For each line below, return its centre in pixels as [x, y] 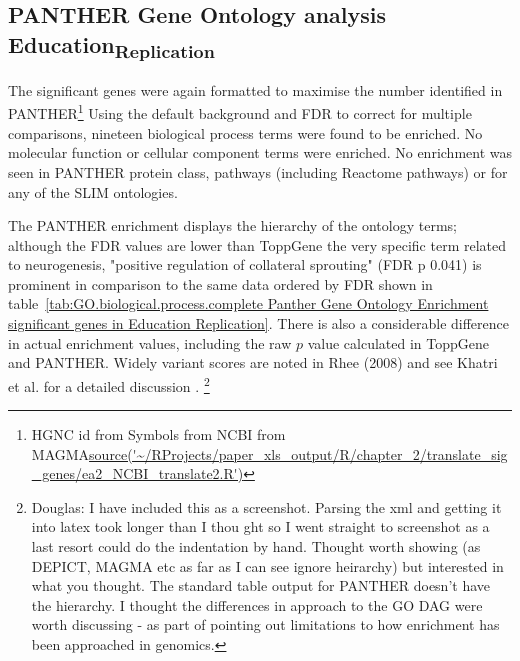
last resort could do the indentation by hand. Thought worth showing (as [256, 546]
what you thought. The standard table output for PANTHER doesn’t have [261, 585]
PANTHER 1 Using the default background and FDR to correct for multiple [240, 112]
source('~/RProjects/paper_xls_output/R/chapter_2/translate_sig [298, 453]
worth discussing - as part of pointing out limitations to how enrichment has [265, 624]
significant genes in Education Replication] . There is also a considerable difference [259, 323]
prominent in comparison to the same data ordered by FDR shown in [220, 283]
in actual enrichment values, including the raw [150, 342]
